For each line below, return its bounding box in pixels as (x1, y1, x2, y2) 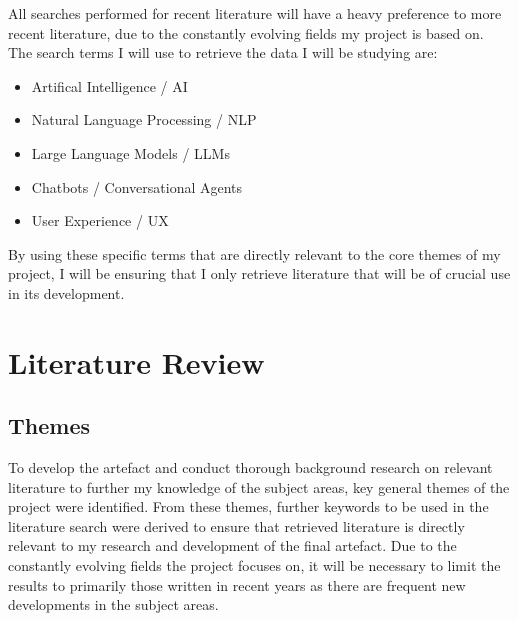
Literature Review (8, 341, 265, 382)
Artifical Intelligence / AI (31, 75, 188, 96)
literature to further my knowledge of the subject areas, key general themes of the (8, 476, 510, 497)
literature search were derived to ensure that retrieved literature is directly (8, 515, 465, 536)
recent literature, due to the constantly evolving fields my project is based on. (8, 22, 484, 43)
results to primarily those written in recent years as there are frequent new (8, 574, 466, 595)
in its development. (8, 282, 125, 303)
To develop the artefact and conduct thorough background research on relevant (8, 457, 493, 478)
